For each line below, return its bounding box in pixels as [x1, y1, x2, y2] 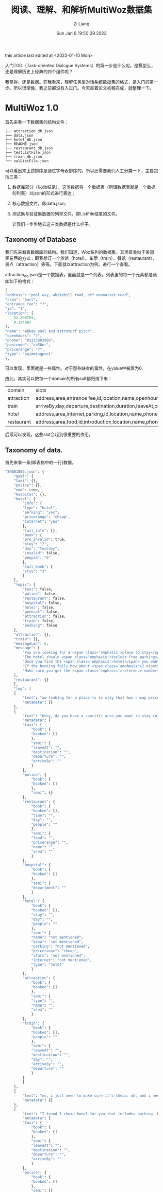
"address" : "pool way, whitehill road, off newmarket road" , [5, 293, 131, 298]
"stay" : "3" [22, 569, 47, 574]
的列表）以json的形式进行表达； [12, 190, 76, 196]
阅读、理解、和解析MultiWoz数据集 [11, 4, 152, 16]
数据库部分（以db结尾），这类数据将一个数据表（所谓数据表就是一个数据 [12, 184, 156, 190]
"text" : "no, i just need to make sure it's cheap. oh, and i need [22, 1093, 162, 1098]
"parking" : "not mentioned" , [31, 944, 90, 949]
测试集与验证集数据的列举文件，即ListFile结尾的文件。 [12, 211, 120, 216]
